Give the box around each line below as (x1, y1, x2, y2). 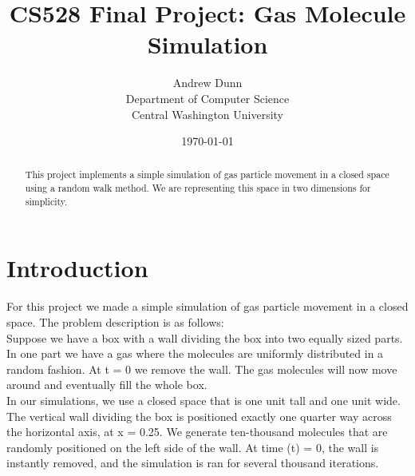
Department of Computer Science (125, 89, 290, 106)
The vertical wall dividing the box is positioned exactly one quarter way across (6, 407, 392, 424)
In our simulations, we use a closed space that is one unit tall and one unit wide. (6, 391, 401, 408)
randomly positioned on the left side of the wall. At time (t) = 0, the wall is (6, 438, 379, 455)
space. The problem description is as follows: (6, 313, 224, 330)
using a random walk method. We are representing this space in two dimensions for (25, 181, 371, 195)
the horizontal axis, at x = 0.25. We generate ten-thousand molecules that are (6, 423, 388, 440)
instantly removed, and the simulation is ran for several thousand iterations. (6, 454, 379, 471)
